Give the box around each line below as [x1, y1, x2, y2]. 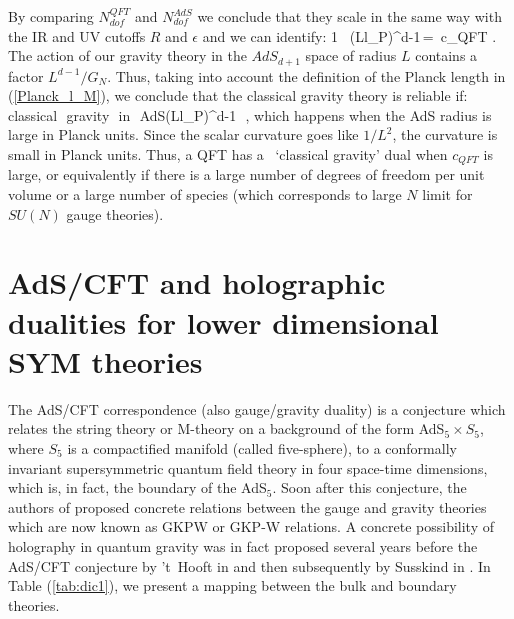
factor [8, 65, 44, 86]
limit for [422, 184, 473, 205]
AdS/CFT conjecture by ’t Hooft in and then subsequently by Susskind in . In [8, 555, 491, 576]
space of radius [305, 45, 397, 66]
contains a [415, 45, 478, 66]
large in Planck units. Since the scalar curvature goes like [8, 124, 359, 145]
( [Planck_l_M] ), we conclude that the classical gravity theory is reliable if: [8, 85, 468, 106]
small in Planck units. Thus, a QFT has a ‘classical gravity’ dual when [8, 144, 448, 165]
